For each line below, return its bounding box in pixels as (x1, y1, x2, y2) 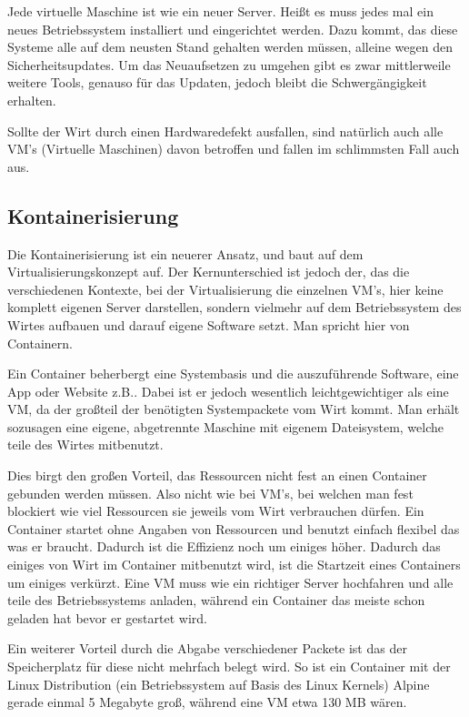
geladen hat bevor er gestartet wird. (7, 608, 207, 627)
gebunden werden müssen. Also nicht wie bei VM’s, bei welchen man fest (7, 483, 414, 502)
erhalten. (7, 90, 56, 109)
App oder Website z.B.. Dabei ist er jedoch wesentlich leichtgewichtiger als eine (7, 381, 449, 400)
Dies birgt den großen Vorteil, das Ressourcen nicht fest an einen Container (7, 466, 427, 485)
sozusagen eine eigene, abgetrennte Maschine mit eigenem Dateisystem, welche (7, 417, 444, 436)
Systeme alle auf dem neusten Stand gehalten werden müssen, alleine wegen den (7, 37, 453, 56)
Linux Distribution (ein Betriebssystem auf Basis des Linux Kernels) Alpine (7, 674, 430, 693)
